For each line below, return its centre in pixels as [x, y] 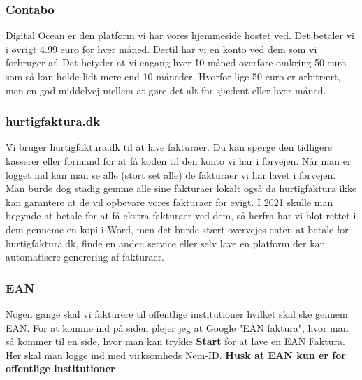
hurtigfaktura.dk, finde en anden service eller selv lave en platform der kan [166, 243]
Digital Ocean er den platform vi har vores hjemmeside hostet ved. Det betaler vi [180, 35]
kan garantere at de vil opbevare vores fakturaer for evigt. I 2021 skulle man [169, 202]
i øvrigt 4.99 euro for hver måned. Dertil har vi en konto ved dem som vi [161, 49]
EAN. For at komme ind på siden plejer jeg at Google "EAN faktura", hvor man [177, 327]
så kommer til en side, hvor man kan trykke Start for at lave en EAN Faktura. [175, 341]
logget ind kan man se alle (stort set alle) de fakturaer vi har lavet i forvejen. [171, 174]
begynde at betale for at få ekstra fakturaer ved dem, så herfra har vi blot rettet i [181, 215]
